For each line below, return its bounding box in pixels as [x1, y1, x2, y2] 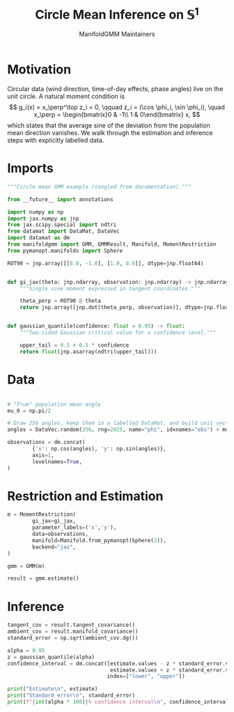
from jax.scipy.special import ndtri [7, 221, 117, 228]
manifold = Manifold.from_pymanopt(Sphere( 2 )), [32, 537, 167, 544]
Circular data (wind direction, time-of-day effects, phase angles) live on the [7, 85, 224, 93]
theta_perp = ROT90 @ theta [19, 297, 101, 305]
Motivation [7, 62, 72, 77]
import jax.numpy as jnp [7, 215, 79, 222]
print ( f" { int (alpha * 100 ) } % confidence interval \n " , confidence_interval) [7, 699, 232, 706]
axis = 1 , [32, 452, 54, 459]
